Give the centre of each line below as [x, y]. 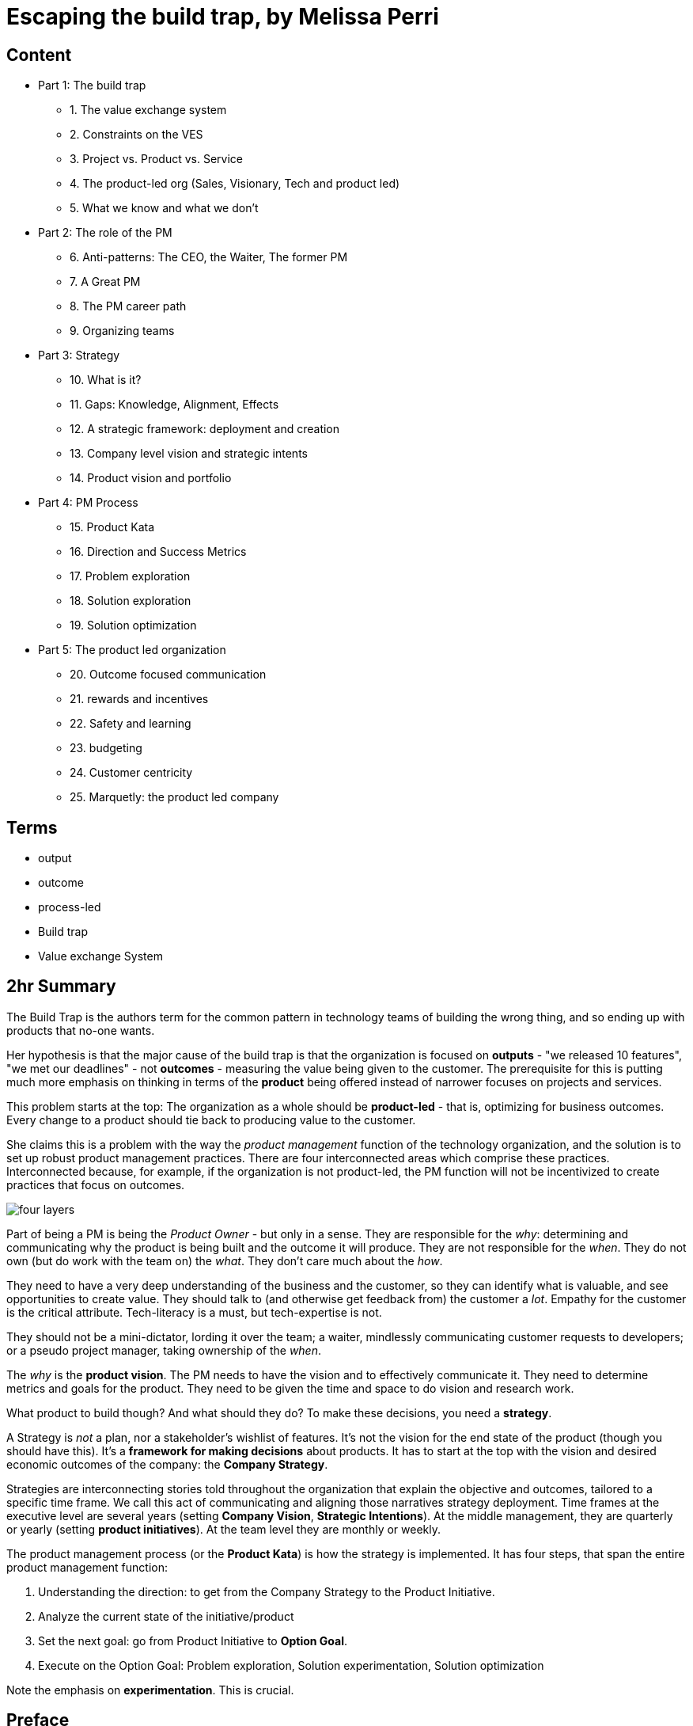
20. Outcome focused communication [168, 675]
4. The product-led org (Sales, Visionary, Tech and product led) [235, 184]
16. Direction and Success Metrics [158, 552]
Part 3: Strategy [79, 355]
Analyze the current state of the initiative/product [166, 1616]
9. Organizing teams [122, 331]
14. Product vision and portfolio [151, 478]
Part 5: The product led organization [132, 650]
